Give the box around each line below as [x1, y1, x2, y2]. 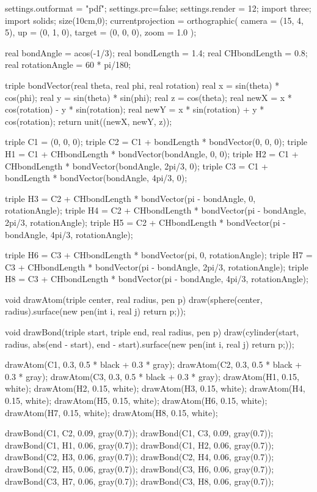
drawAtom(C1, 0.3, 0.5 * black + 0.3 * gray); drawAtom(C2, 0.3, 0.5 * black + [5, 358, 302, 371]
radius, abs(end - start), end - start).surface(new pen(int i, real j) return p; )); [5, 337, 294, 350]
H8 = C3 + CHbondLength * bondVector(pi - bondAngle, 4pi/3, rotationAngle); [5, 272, 308, 285]
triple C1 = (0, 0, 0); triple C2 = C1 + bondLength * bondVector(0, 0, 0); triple [5, 135, 308, 148]
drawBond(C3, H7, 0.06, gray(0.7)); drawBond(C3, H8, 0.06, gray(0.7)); [5, 474, 274, 487]
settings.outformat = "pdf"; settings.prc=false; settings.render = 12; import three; [5, 2, 312, 14]
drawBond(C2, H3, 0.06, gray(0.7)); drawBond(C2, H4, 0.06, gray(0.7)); [5, 450, 274, 463]
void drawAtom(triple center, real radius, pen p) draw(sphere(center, [5, 293, 263, 305]
